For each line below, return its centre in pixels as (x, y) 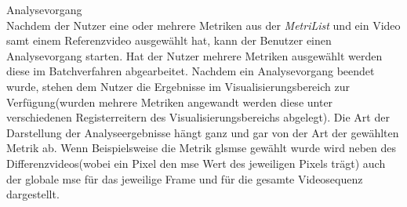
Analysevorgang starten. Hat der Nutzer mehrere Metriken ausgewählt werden (194, 55)
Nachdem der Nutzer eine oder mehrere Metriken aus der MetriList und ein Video (203, 25)
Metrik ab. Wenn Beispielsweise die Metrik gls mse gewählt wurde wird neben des (202, 148)
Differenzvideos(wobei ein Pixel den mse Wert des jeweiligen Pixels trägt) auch (196, 163)
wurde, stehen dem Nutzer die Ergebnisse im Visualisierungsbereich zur (178, 86)
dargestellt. (33, 194)
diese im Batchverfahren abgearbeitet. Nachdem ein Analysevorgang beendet (191, 71)
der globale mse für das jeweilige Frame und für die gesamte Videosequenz (185, 178)
